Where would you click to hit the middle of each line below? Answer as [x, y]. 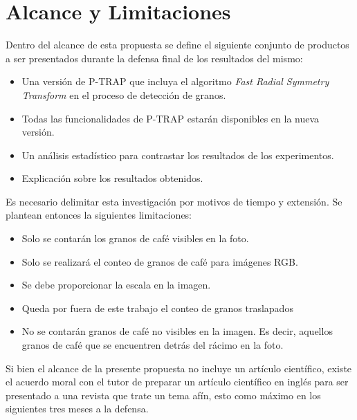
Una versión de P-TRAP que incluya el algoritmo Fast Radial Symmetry [175, 81]
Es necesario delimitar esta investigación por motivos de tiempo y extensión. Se [174, 201]
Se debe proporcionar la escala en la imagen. [116, 285]
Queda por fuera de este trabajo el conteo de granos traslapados [157, 308]
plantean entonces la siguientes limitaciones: [99, 215]
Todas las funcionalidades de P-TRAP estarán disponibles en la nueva [171, 118]
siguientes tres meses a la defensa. [77, 409]
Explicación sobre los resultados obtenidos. [112, 178]
